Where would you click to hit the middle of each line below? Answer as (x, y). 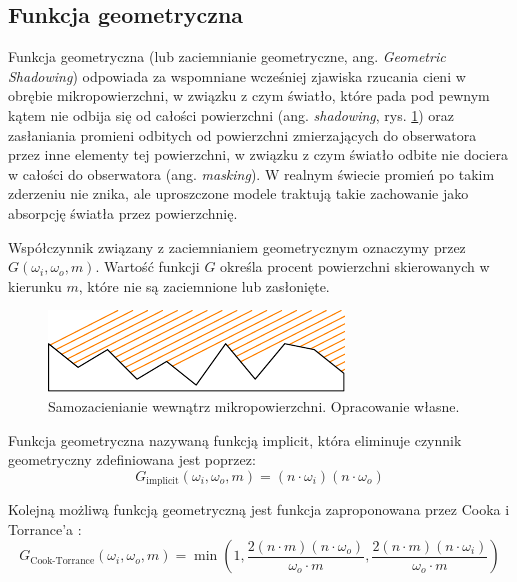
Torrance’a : (45, 528)
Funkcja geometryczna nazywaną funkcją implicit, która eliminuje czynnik (235, 439)
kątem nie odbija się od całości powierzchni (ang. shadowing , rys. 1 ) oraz (231, 114)
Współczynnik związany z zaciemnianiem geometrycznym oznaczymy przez (237, 246)
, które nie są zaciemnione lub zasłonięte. (204, 285)
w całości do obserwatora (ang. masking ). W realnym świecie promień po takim (251, 173)
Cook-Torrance (62, 560)
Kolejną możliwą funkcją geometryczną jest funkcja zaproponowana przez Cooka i (259, 509)
